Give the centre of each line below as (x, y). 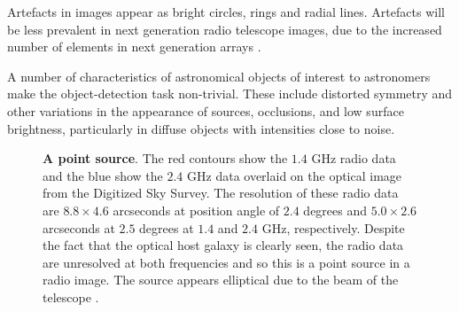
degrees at (167, 227)
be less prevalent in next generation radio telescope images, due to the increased (225, 29)
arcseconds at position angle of (196, 210)
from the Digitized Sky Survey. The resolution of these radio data (221, 193)
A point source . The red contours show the (165, 158)
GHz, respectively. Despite (333, 227)
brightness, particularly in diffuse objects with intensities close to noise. (201, 128)
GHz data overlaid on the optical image (295, 175)
